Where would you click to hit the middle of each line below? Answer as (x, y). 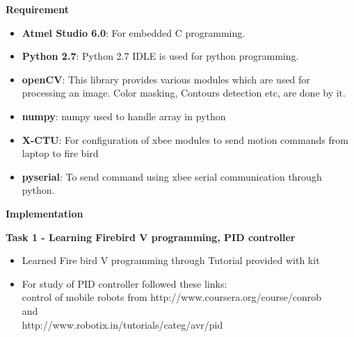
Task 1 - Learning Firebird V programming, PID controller (151, 237)
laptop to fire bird (60, 153)
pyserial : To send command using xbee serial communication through (172, 176)
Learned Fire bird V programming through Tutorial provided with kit (171, 260)
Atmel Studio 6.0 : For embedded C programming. (134, 32)
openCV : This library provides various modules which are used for (166, 79)
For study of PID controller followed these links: (124, 283)
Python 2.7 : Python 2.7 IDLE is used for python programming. (160, 56)
